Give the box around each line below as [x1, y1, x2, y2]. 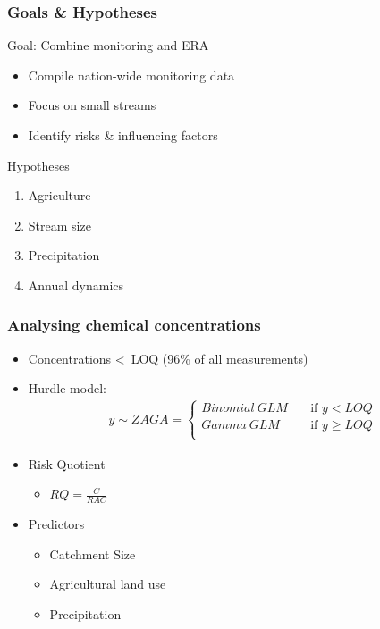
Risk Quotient [28, 454, 106, 473]
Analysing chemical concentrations [7, 314, 261, 336]
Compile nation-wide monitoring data [28, 65, 235, 84]
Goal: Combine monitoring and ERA [7, 36, 209, 55]
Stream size [28, 215, 91, 234]
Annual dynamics [28, 275, 124, 294]
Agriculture [28, 186, 91, 205]
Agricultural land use [49, 574, 166, 593]
